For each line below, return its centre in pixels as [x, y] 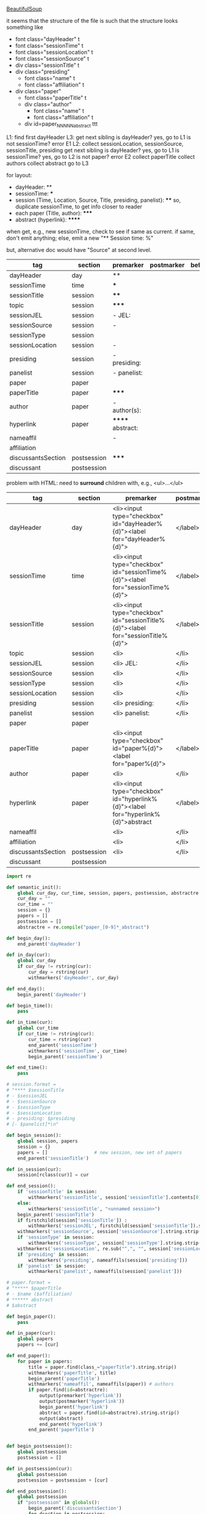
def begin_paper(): [31, 1317]
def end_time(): [27, 1068]
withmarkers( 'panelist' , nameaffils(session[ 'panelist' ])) [105, 1272]
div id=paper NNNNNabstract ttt [61, 124]
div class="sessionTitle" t [47, 65]
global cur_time [38, 1028]
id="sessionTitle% [139, 620]
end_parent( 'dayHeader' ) [49, 944]
